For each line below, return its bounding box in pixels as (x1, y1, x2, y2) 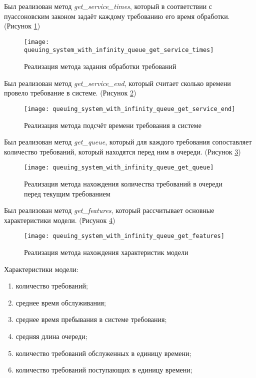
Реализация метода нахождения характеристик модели (24, 247, 188, 257)
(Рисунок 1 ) (4, 20, 40, 31)
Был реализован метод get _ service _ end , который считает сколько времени (4, 77, 231, 88)
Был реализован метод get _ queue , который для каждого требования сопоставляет (4, 136, 252, 147)
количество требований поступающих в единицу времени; (15, 364, 192, 375)
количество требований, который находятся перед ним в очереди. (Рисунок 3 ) (4, 146, 241, 156)
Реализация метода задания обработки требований (24, 61, 176, 71)
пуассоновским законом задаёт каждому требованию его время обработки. (4, 10, 230, 21)
